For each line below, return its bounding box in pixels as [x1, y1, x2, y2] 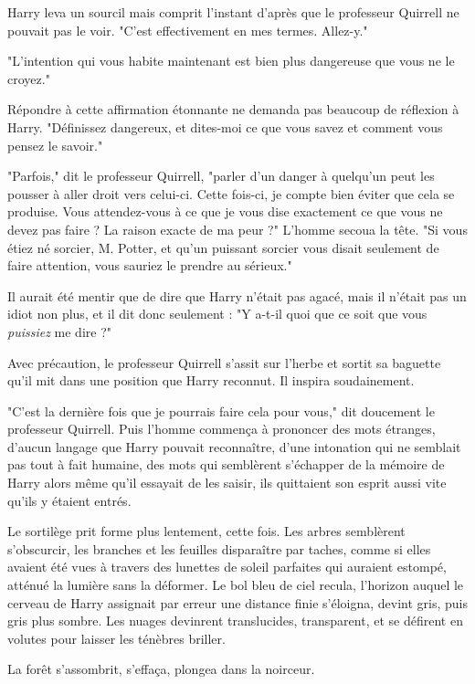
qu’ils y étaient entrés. [7, 490, 132, 510]
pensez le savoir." [7, 135, 103, 154]
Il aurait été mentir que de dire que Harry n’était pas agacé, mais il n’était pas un [7, 286, 467, 305]
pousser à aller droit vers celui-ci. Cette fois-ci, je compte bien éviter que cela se [7, 184, 455, 203]
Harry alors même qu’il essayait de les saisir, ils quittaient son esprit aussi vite [7, 473, 447, 492]
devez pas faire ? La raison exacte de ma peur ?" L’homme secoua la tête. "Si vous [7, 219, 468, 238]
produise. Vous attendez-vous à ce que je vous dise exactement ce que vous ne [7, 202, 443, 221]
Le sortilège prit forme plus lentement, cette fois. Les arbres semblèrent [7, 521, 406, 541]
